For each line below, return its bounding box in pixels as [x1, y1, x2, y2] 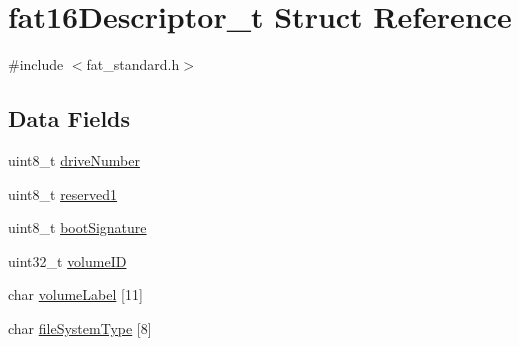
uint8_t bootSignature [8, 217, 147, 238]
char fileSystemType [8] [8, 317, 152, 338]
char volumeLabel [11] [8, 284, 143, 305]
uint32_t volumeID [8, 250, 127, 271]
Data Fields [8, 103, 131, 134]
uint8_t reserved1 [8, 183, 118, 204]
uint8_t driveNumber [8, 149, 140, 170]
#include [8, 54, 64, 75]
